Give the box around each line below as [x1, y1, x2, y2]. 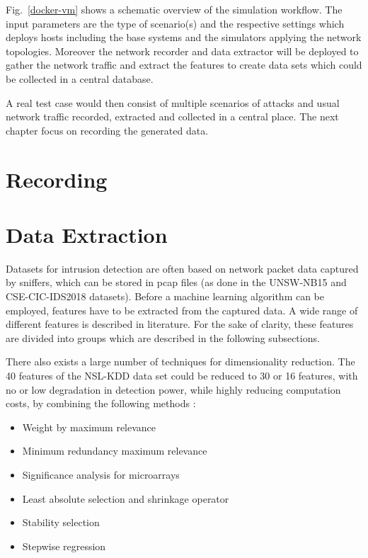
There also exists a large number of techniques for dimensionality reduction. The [6, 354, 355, 369]
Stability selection [22, 515, 100, 530]
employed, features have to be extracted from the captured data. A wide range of [6, 302, 358, 317]
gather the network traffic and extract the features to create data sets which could [6, 57, 362, 72]
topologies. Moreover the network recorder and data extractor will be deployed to [6, 43, 359, 58]
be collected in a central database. [6, 71, 154, 86]
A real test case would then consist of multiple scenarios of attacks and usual [6, 95, 340, 110]
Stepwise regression [22, 538, 106, 553]
